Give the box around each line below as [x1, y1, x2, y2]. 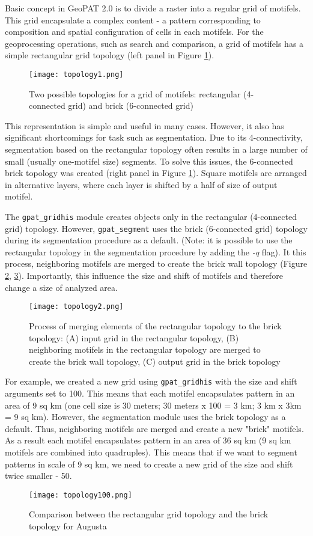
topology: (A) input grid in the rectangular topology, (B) [29, 331, 239, 344]
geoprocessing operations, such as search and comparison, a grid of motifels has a [5, 37, 304, 49]
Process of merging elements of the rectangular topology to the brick [29, 319, 282, 332]
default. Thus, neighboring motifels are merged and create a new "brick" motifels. [5, 422, 304, 434]
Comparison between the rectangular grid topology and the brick [29, 508, 269, 520]
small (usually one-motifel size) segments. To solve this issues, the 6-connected [5, 154, 293, 167]
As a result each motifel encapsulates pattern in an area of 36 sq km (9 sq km [5, 434, 291, 446]
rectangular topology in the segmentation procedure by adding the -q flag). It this [5, 245, 306, 258]
